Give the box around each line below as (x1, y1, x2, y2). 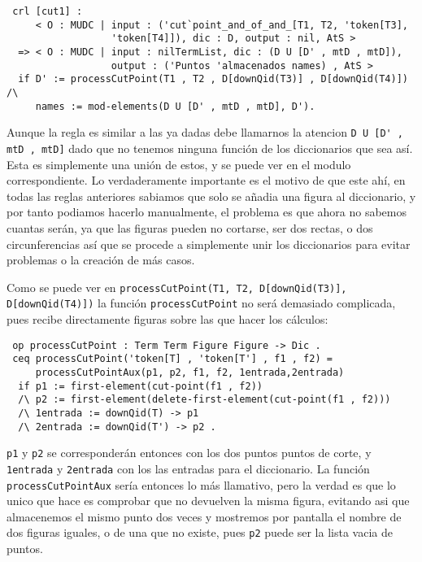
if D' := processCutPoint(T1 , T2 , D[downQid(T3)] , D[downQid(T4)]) (18, 73, 408, 85)
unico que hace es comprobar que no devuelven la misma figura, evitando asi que (7, 492, 410, 509)
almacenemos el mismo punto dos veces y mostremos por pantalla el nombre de (7, 508, 402, 525)
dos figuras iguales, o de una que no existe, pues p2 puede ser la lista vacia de (7, 524, 393, 541)
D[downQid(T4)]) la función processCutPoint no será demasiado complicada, (7, 294, 396, 311)
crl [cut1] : (12, 6, 83, 17)
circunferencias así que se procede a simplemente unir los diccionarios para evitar (7, 235, 411, 252)
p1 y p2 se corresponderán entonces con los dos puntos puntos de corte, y (7, 444, 372, 461)
